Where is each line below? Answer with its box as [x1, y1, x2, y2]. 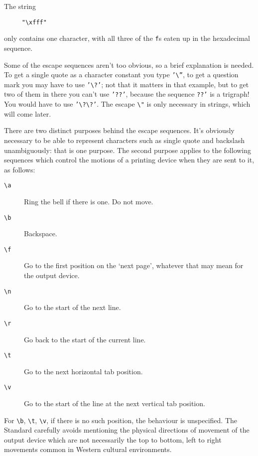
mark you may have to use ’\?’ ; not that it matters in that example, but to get [4, 79, 249, 89]
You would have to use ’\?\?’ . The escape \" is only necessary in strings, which [4, 99, 251, 109]
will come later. [4, 108, 51, 119]
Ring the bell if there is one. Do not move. [24, 196, 153, 206]
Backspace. [24, 228, 57, 239]
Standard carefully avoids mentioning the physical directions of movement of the [4, 425, 250, 435]
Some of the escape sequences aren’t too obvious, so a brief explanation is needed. [4, 59, 254, 70]
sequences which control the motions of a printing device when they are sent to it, [4, 154, 255, 165]
